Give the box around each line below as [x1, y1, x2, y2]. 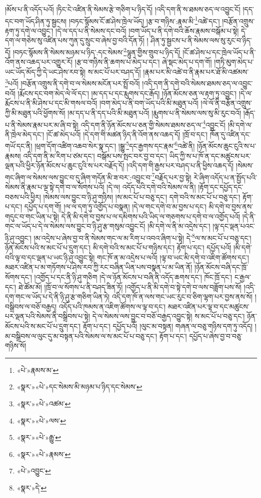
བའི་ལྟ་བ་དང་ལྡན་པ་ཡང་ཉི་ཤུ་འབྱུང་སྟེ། [5, 252, 95, 262]
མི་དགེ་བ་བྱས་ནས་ [208, 201, 253, 212]
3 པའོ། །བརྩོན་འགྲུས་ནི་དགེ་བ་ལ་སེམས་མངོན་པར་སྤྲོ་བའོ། [5, 77, 140, 89]
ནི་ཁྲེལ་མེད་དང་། [5, 129, 44, 139]
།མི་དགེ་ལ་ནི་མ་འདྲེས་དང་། [147, 221, 210, 231]
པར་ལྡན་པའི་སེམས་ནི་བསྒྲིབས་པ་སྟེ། [5, 311, 90, 321]
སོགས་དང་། [5, 272, 32, 282]
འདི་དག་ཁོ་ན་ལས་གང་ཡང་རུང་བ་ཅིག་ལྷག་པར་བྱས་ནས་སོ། [111, 291, 253, 302]
